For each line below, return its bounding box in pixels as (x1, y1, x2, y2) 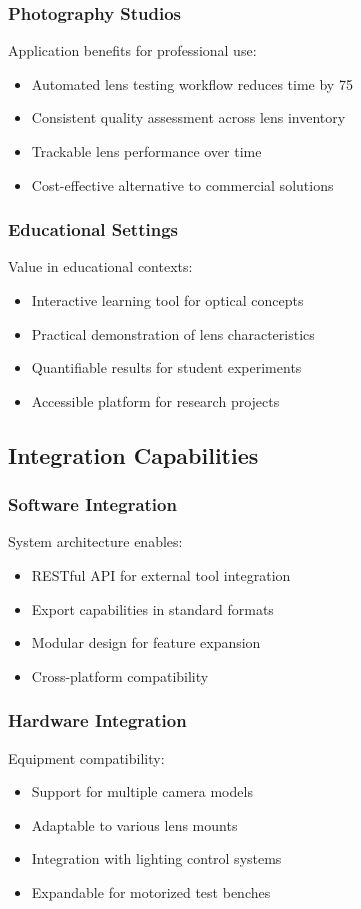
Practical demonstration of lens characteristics (31, 323, 315, 344)
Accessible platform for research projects (31, 390, 280, 411)
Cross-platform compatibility (31, 665, 209, 686)
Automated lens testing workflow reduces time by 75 (31, 73, 353, 94)
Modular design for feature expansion (31, 632, 261, 653)
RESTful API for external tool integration (31, 564, 291, 585)
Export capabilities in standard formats (31, 598, 274, 619)
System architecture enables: (8, 531, 183, 552)
